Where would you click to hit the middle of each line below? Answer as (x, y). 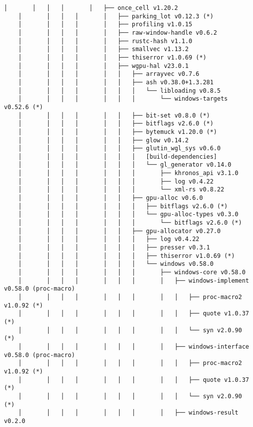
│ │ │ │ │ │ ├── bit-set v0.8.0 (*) (114, 115)
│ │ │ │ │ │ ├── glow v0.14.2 (103, 140)
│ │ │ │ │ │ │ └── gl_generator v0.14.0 (125, 165)
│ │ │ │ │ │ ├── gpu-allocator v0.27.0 (119, 231)
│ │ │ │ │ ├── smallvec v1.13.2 (103, 49)
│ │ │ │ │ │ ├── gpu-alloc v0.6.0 (110, 198)
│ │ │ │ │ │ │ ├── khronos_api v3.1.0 (128, 173)
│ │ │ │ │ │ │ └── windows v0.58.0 (116, 264)
